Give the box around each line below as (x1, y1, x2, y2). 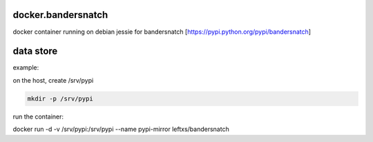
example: (12, 63, 39, 72)
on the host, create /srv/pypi (12, 76, 94, 84)
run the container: (12, 112, 64, 121)
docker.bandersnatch (12, 9, 108, 21)
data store (12, 45, 58, 57)
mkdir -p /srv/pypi (27, 94, 93, 103)
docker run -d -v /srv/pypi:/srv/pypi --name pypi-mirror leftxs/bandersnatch (12, 125, 229, 134)
